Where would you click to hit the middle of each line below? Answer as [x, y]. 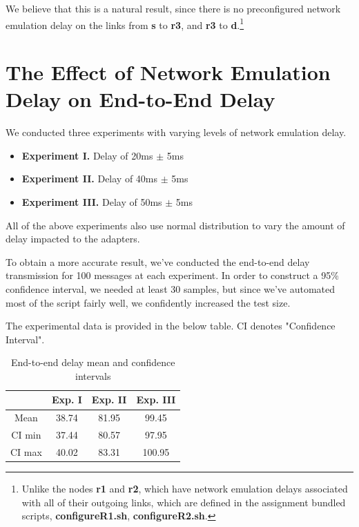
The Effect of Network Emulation [168, 72]
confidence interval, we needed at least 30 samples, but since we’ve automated [171, 288]
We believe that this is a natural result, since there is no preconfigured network [173, 8]
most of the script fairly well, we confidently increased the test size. [148, 302]
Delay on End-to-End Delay [140, 99]
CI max [26, 452]
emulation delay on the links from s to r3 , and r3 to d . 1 [125, 23]
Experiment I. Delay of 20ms [87, 155]
